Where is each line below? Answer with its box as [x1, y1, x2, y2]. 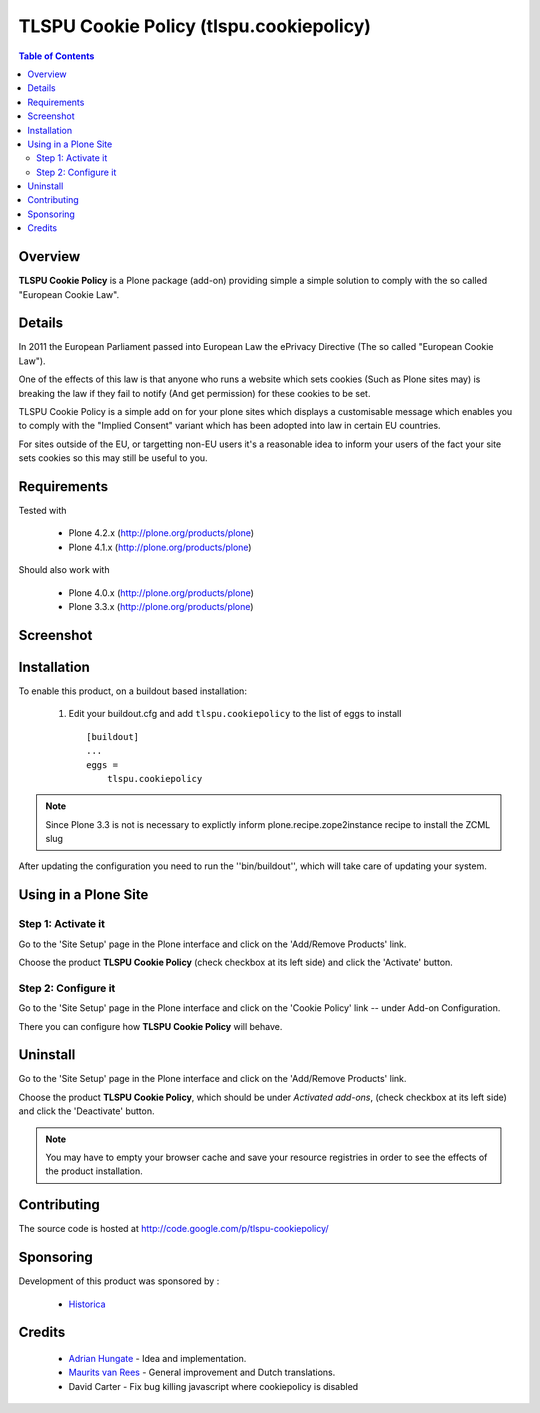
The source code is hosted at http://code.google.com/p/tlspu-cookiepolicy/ [18, 1223, 329, 1235]
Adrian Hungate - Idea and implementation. [68, 1353, 247, 1365]
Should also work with [18, 564, 110, 576]
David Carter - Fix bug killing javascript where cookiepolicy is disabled [68, 1380, 359, 1392]
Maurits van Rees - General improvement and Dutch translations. [68, 1366, 336, 1379]
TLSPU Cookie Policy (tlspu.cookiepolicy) [18, 15, 372, 37]
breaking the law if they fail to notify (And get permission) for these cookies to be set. [18, 387, 371, 399]
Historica [68, 1298, 106, 1310]
